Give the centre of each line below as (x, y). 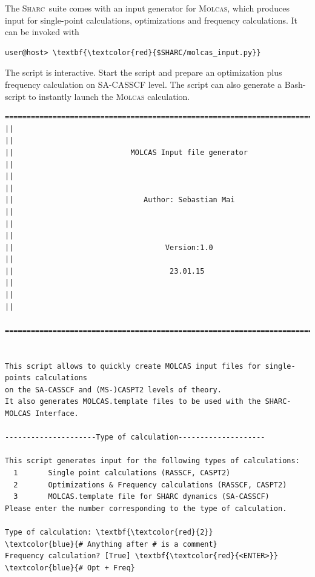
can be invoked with (42, 32)
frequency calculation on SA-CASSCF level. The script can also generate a (144, 84)
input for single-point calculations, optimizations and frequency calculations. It (151, 20)
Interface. (57, 414)
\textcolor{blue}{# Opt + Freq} (70, 568)
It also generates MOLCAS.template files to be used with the (133, 402)
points (18, 378)
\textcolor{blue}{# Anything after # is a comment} (111, 544)
